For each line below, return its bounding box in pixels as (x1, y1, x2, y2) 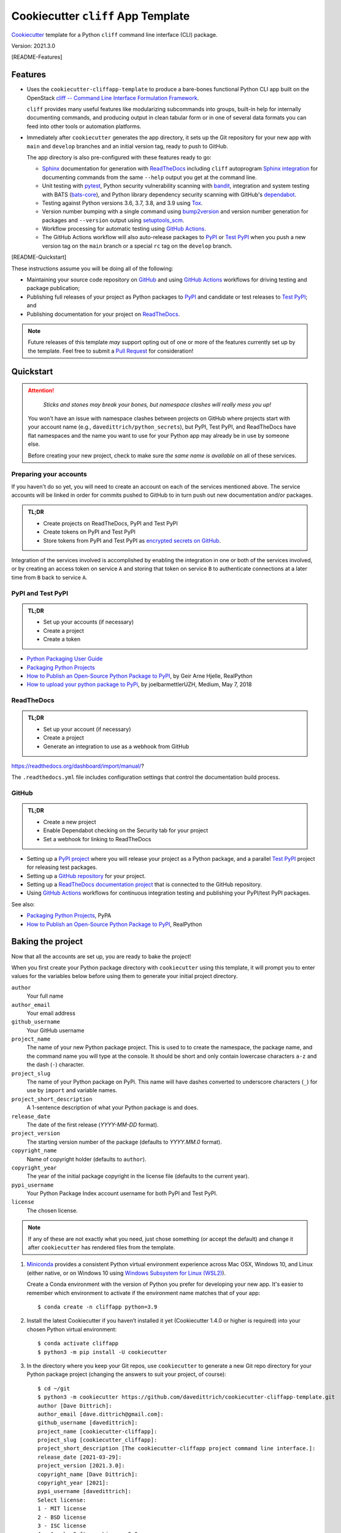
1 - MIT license (37, 1505, 86, 1512)
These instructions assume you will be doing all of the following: (11, 264, 174, 272)
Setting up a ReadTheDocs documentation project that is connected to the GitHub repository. (26, 881, 262, 889)
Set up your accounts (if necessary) (43, 618, 134, 625)
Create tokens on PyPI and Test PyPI (43, 528, 136, 536)
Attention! (28, 387, 55, 394)
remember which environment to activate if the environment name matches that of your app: (26, 1289, 261, 1296)
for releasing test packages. (26, 863, 98, 871)
